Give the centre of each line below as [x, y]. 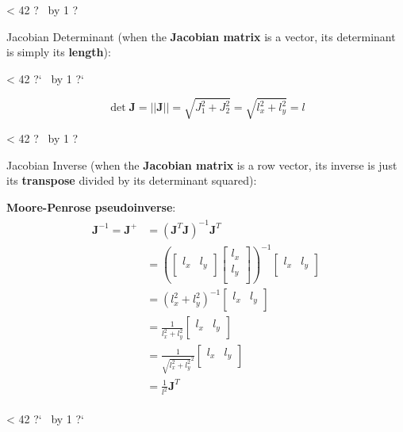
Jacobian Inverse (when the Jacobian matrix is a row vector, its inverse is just [202, 164]
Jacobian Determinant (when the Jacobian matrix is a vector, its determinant [201, 36]
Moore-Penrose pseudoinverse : [91, 206]
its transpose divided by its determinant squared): [132, 180]
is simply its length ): [59, 52]
